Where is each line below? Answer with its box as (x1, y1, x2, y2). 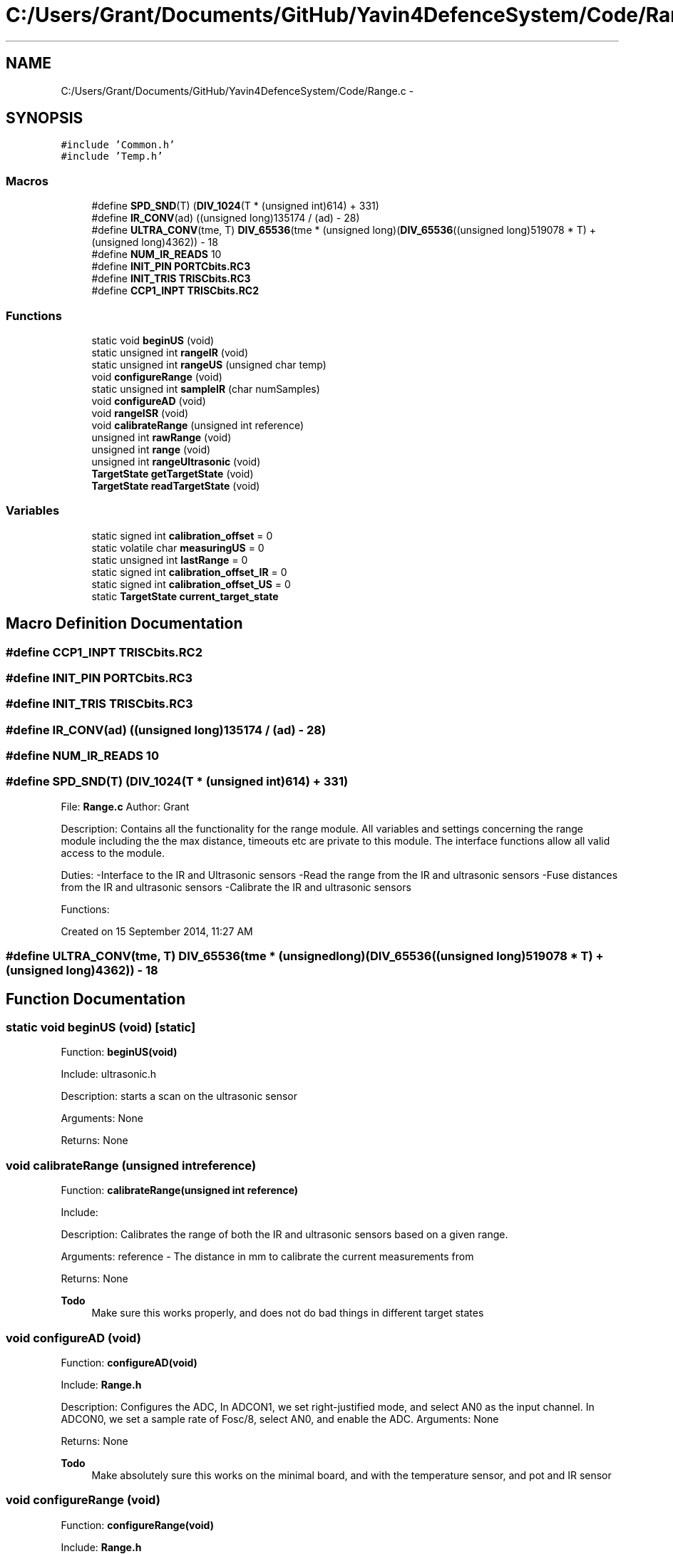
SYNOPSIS (6, 109, 83, 128)
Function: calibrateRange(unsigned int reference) (61, 1184, 299, 1197)
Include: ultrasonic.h (61, 1068, 157, 1081)
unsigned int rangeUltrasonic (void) (91, 455, 261, 468)
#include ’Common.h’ (61, 139, 175, 151)
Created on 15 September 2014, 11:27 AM (61, 925, 253, 937)
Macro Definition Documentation (6, 614, 243, 633)
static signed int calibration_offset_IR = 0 (91, 565, 287, 578)
